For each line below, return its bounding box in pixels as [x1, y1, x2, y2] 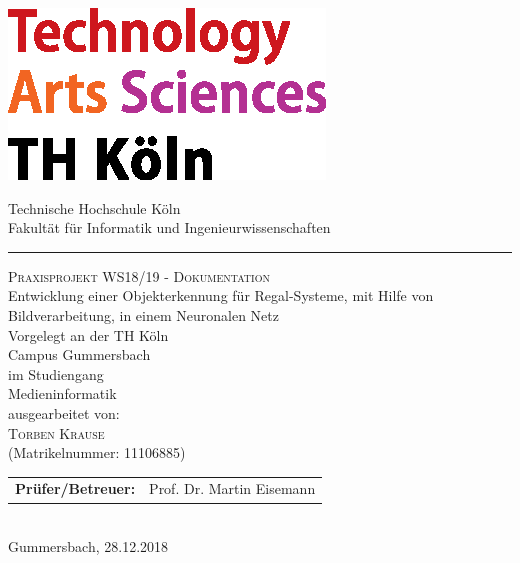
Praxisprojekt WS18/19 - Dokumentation [8, 265, 270, 286]
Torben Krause [8, 422, 105, 443]
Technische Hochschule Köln [8, 197, 181, 218]
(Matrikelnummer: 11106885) [8, 442, 186, 463]
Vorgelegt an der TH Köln [8, 324, 169, 345]
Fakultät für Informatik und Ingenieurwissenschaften [8, 217, 331, 238]
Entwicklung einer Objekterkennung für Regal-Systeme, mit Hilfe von [8, 285, 434, 306]
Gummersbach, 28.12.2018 [8, 536, 169, 557]
